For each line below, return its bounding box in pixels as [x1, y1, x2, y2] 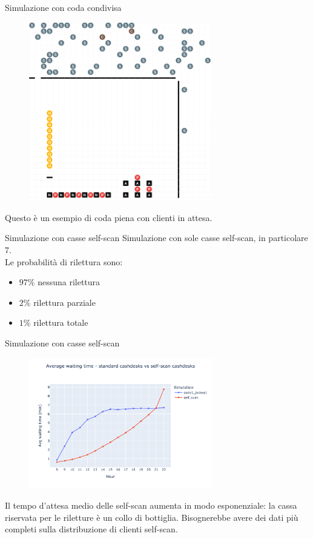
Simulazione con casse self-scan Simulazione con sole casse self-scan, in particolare [5, 231, 308, 244]
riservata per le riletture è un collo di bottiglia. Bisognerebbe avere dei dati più [5, 511, 298, 523]
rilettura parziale [33, 296, 96, 308]
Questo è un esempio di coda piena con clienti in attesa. [5, 211, 213, 223]
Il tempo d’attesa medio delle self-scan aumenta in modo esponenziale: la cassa [5, 498, 297, 511]
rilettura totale [33, 316, 88, 329]
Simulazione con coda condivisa [5, 1, 122, 13]
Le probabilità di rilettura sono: [5, 255, 123, 268]
